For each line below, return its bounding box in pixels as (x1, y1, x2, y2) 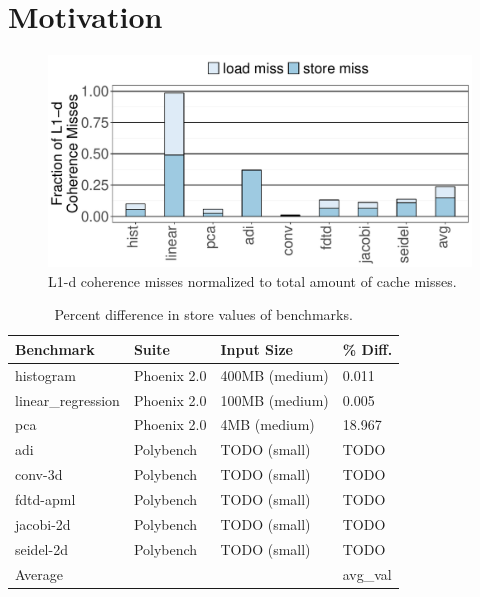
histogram (15, 364, 76, 385)
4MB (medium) (220, 414, 315, 435)
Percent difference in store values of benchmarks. (54, 304, 353, 325)
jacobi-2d (15, 513, 71, 534)
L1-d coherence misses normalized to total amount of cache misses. (48, 270, 457, 291)
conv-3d (15, 464, 63, 485)
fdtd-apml (15, 488, 76, 509)
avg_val (342, 563, 392, 584)
